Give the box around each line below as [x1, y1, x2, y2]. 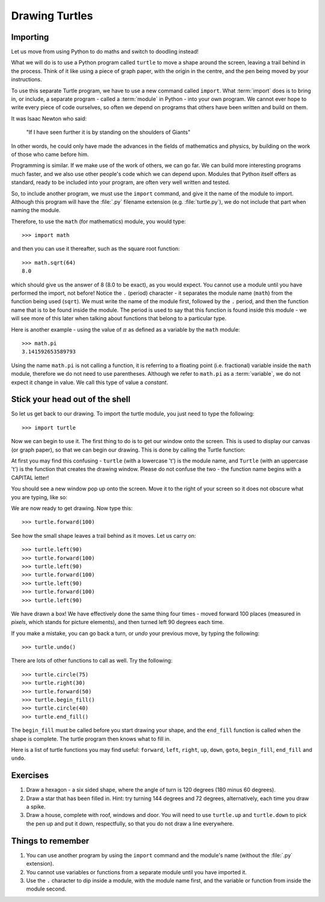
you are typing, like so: [11, 493, 67, 500]
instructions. [11, 76, 42, 83]
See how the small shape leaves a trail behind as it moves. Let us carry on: [11, 532, 196, 539]
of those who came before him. [11, 151, 89, 158]
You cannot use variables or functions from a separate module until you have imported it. [26, 868, 247, 875]
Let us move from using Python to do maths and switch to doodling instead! [11, 48, 199, 55]
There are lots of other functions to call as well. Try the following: [11, 657, 173, 664]
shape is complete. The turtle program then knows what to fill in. [11, 735, 172, 742]
